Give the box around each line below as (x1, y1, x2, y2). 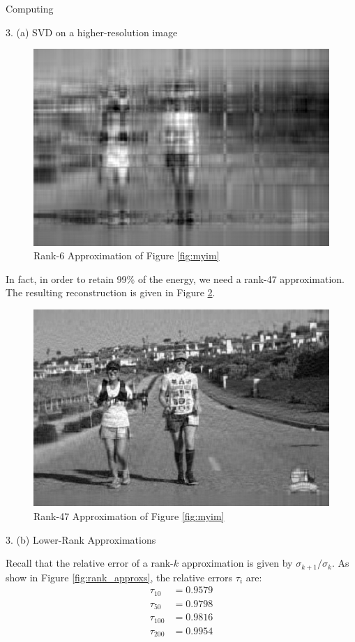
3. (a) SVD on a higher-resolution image (6, 24, 178, 39)
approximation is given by (181, 556, 293, 570)
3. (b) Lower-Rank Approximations (6, 532, 156, 547)
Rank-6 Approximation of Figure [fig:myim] (33, 248, 220, 263)
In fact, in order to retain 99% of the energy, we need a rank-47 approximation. (6, 271, 345, 286)
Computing (6, 1, 54, 15)
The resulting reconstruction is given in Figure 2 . (6, 285, 216, 300)
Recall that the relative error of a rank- (6, 556, 174, 570)
